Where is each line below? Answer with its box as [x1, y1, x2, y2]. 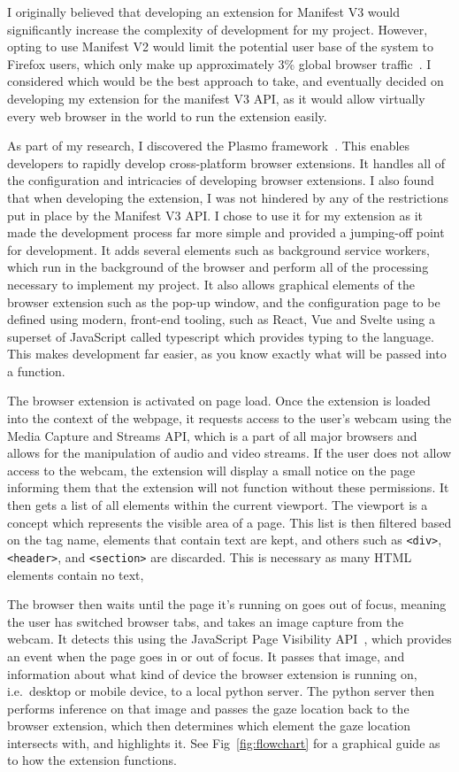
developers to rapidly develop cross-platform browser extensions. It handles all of [7, 153, 446, 172]
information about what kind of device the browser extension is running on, [7, 664, 417, 683]
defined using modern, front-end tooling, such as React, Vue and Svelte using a [7, 310, 435, 328]
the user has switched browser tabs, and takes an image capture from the [7, 612, 404, 630]
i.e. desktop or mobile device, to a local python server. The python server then [7, 682, 435, 700]
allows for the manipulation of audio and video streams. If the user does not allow [7, 444, 452, 462]
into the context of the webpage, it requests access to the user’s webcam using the [7, 409, 452, 428]
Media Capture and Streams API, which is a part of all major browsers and [7, 426, 417, 444]
